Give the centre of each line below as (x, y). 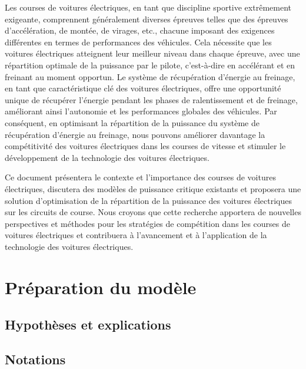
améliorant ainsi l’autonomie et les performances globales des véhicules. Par (141, 111)
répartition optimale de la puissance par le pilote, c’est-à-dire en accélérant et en (150, 65)
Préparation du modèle (101, 287)
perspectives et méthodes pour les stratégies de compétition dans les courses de (148, 223)
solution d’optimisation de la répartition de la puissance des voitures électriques (148, 200)
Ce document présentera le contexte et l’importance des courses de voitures (140, 177)
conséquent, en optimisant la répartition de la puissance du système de (132, 122)
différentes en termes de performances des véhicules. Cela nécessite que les (138, 42)
